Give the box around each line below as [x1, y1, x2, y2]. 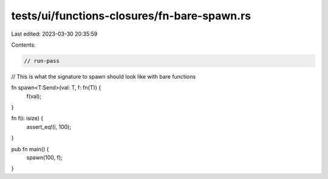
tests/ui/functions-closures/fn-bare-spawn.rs [11, 9, 251, 22]
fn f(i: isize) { [11, 115, 44, 122]
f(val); [26, 93, 42, 100]
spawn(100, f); [26, 154, 63, 161]
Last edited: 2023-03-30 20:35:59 [11, 30, 98, 37]
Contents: [11, 41, 36, 48]
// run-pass [24, 57, 60, 64]
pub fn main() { [11, 145, 49, 152]
